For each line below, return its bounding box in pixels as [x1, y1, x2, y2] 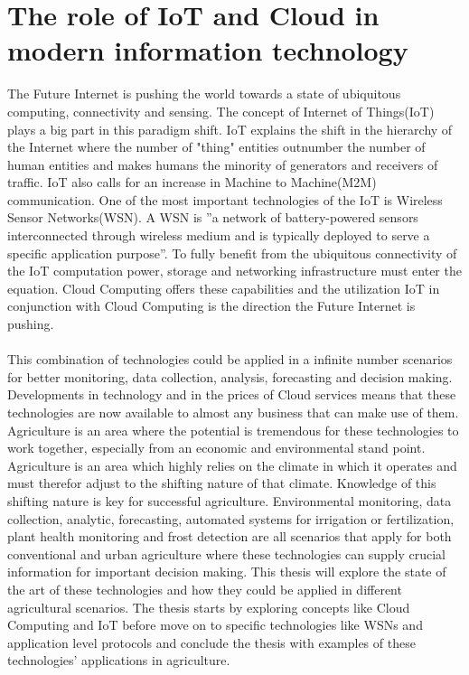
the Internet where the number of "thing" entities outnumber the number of [7, 137, 426, 156]
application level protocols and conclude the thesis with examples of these [7, 633, 416, 652]
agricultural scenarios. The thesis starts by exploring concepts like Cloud [7, 597, 410, 616]
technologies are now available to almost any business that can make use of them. [7, 403, 459, 421]
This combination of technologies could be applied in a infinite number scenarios [7, 350, 453, 369]
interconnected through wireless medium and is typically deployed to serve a [7, 226, 430, 245]
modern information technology [7, 32, 408, 69]
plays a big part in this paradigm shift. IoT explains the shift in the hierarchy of [7, 119, 453, 138]
